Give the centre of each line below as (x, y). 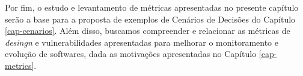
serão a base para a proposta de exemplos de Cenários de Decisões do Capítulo (150, 19)
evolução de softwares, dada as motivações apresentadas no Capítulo (131, 54)
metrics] (20, 65)
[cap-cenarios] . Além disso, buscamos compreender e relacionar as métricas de (148, 31)
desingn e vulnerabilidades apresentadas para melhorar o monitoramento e (142, 42)
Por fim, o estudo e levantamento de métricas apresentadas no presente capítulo (152, 7)
